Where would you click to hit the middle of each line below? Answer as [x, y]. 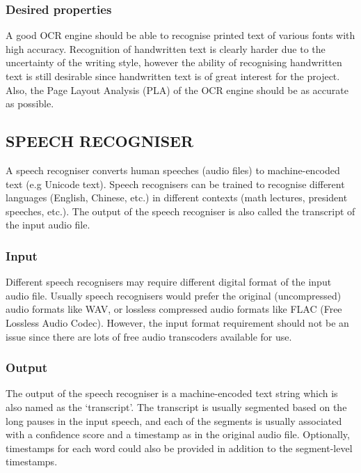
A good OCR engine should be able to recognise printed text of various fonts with [180, 35]
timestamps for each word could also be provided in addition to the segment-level [179, 448]
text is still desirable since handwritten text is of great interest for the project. [173, 76]
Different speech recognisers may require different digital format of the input [169, 282]
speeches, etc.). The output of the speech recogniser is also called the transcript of [180, 211]
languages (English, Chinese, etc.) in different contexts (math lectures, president [177, 197]
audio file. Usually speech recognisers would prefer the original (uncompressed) [174, 295]
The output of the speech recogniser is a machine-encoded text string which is [172, 393]
